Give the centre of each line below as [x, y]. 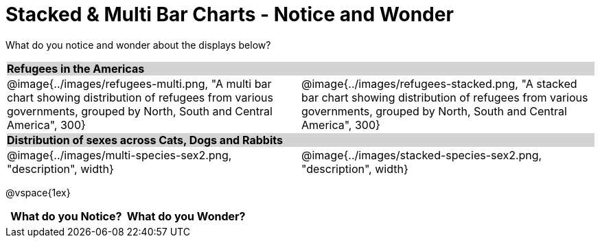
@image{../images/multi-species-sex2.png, [119, 155]
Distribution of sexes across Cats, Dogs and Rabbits [145, 140]
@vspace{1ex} [38, 192]
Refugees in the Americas [76, 68]
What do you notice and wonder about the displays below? [138, 45]
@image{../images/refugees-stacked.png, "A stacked [439, 83]
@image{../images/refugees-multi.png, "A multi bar [139, 83]
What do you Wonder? [186, 216]
